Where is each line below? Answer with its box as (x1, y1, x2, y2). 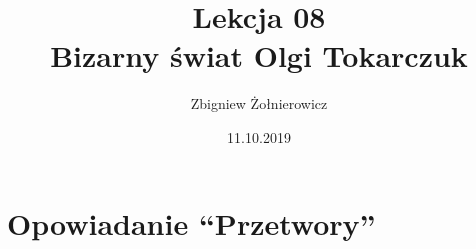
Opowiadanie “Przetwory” (7, 202, 376, 243)
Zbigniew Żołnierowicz (190, 93, 328, 114)
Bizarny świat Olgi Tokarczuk (50, 35, 468, 76)
